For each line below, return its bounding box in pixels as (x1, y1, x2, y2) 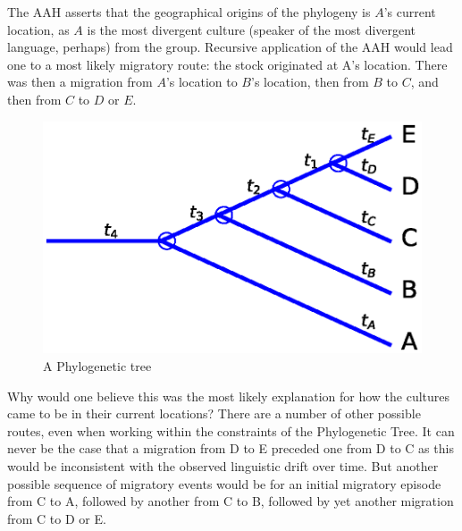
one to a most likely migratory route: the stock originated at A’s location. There (7, 55, 448, 73)
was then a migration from (7, 72, 153, 91)
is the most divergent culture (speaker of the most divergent (87, 20, 416, 38)
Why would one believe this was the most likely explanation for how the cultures (7, 386, 450, 405)
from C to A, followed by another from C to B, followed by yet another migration (7, 492, 454, 510)
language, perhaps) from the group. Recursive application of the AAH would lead (7, 38, 453, 56)
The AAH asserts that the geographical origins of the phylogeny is (7, 3, 371, 21)
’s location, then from (250, 72, 369, 91)
